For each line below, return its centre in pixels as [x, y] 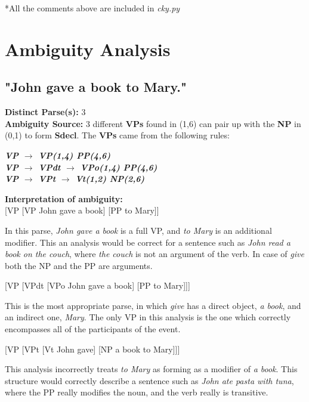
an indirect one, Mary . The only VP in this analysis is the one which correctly [148, 317]
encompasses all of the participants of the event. [93, 329]
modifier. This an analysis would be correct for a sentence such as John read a [148, 242]
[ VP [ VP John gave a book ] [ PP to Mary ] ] [82, 210]
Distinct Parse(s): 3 [45, 112]
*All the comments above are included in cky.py [92, 8]
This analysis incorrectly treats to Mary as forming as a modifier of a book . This [151, 369]
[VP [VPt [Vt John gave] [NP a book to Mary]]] [92, 349]
